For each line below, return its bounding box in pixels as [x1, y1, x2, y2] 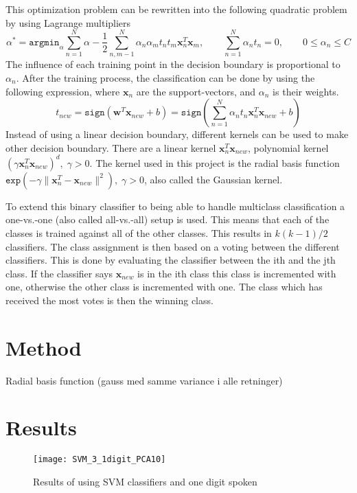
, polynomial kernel [248, 140, 329, 154]
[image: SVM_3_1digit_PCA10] [33, 455, 166, 465]
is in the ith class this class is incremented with [137, 266, 336, 280]
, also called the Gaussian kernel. [144, 172, 283, 186]
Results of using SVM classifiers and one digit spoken [33, 474, 257, 489]
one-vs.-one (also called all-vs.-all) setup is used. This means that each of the [5, 212, 330, 227]
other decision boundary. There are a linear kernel [5, 140, 216, 154]
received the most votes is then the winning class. [5, 293, 214, 307]
